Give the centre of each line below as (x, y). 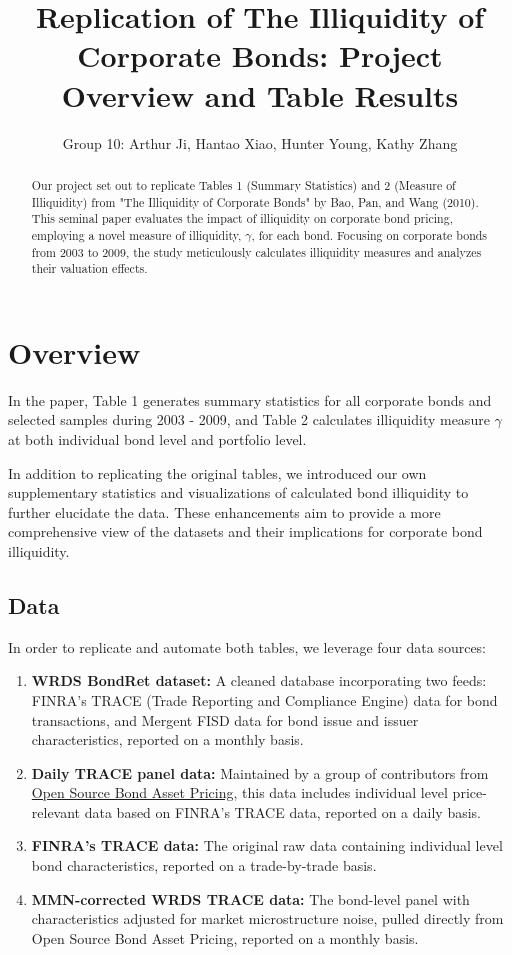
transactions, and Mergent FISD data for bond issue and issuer (225, 719)
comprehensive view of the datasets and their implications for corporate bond (245, 531)
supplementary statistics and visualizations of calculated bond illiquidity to (238, 492)
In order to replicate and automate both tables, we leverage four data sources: (247, 646)
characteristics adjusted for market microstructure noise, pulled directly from (267, 918)
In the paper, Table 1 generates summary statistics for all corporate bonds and (250, 399)
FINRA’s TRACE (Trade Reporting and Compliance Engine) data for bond (264, 699)
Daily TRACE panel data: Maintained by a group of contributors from (260, 772)
